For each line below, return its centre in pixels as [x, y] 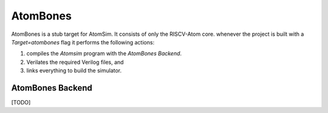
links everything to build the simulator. [74, 70]
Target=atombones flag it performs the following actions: [83, 42]
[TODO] [21, 103]
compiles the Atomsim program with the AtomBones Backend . [104, 53]
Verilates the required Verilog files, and [75, 62]
